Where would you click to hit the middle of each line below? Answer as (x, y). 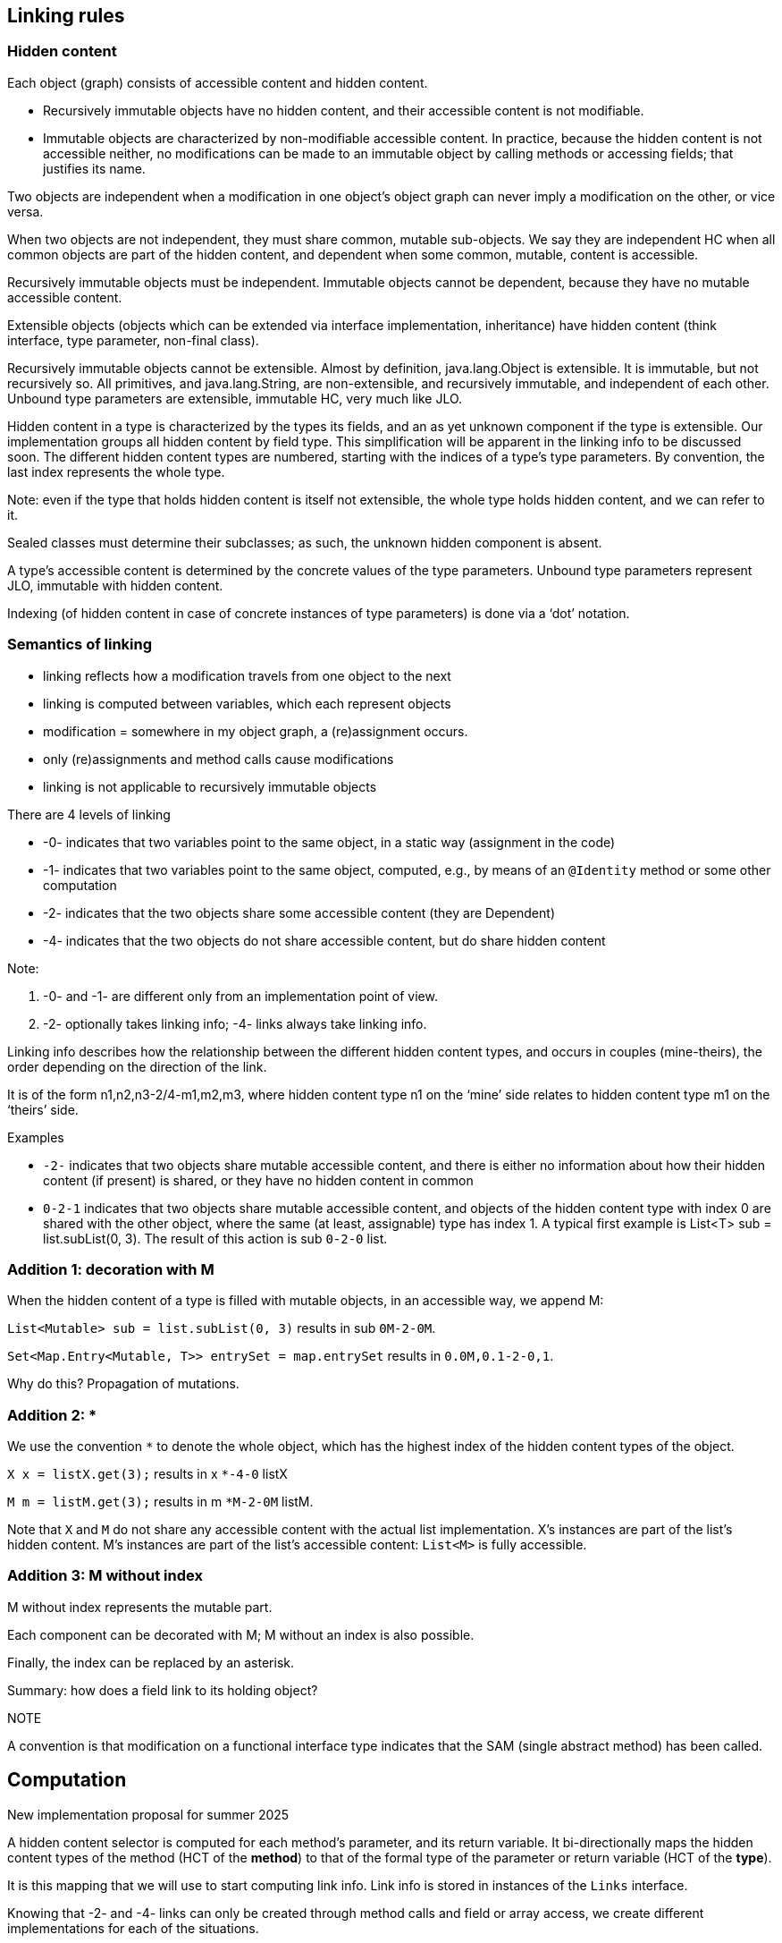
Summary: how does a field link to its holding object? (163, 1690)
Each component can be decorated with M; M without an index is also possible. (241, 1634)
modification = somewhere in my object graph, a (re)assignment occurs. (256, 731)
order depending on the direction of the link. (137, 1066)
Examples (36, 1137)
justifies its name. (94, 168)
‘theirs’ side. (43, 1109)
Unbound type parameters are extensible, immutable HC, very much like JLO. (235, 398)
